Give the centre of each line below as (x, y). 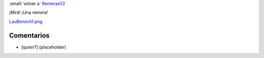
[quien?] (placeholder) (44, 47)
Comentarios (29, 35)
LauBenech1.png (26, 21)
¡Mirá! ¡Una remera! (29, 13)
